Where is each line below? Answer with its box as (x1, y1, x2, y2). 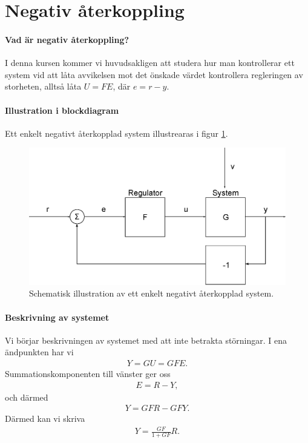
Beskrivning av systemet (5, 310, 110, 323)
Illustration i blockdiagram (5, 103, 119, 116)
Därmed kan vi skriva (5, 412, 85, 425)
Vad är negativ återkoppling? (5, 33, 129, 45)
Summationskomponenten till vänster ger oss (5, 367, 171, 380)
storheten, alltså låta (5, 80, 82, 93)
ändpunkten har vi (5, 346, 74, 358)
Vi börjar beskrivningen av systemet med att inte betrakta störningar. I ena (5, 333, 287, 346)
